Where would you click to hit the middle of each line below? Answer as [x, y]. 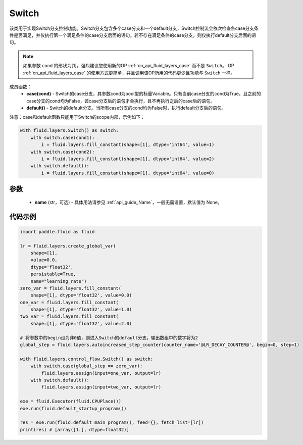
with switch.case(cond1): [63, 137]
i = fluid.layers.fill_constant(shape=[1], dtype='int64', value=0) [128, 173]
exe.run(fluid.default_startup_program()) [73, 408]
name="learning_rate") [59, 281]
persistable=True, [53, 274]
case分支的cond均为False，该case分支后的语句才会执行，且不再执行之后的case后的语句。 [121, 101]
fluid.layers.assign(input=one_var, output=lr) [101, 373]
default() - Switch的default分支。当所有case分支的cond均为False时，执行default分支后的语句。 [126, 108]
